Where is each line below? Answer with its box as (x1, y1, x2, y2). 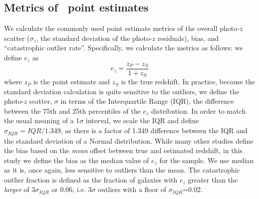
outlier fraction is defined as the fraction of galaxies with (4, 174, 178, 185)
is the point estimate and (33, 76, 110, 87)
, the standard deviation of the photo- (36, 32, 152, 43)
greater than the (188, 174, 238, 185)
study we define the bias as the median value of (4, 155, 149, 165)
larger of (4, 184, 29, 195)
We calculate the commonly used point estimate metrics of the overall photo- (4, 23, 240, 33)
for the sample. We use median (159, 155, 254, 165)
